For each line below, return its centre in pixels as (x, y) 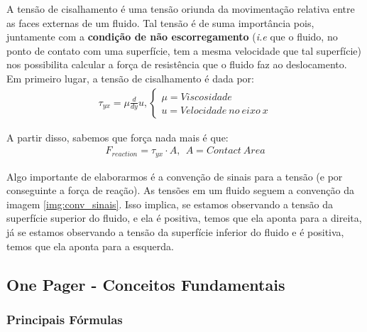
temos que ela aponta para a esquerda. (90, 246)
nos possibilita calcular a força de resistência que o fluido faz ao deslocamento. (177, 64)
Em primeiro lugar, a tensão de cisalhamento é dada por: (130, 78)
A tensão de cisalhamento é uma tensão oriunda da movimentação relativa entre (181, 9)
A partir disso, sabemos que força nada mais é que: (117, 137)
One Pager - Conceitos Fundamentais (146, 284)
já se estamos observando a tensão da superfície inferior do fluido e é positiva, (175, 232)
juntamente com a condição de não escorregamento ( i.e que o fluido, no (172, 37)
